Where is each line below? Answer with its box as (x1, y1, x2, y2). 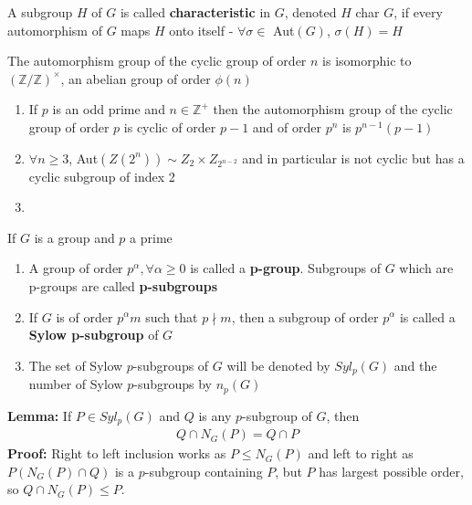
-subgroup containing (144, 461, 263, 480)
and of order (252, 117, 321, 136)
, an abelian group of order (60, 68, 211, 88)
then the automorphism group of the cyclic (213, 100, 453, 119)
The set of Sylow (28, 355, 123, 374)
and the (393, 355, 437, 374)
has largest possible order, (319, 461, 464, 480)
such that (145, 307, 198, 326)
